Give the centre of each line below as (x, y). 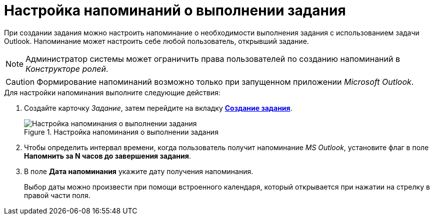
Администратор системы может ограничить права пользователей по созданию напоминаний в (213, 59)
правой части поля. (57, 195)
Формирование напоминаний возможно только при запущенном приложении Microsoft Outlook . (225, 82)
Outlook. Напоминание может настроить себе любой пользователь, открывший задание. (156, 41)
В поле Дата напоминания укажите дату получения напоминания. (139, 171)
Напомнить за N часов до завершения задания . (107, 156)
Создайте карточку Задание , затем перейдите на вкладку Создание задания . (158, 108)
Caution (20, 82)
